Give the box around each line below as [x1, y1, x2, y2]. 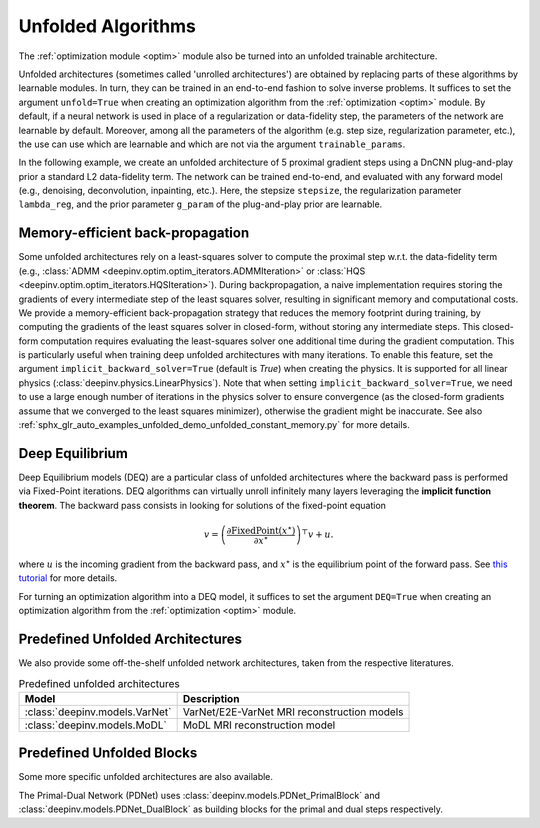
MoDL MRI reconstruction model [182, 718, 336, 732]
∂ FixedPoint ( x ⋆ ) [226, 523, 296, 536]
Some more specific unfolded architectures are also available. [18, 771, 274, 783]
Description [182, 691, 240, 705]
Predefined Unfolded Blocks [18, 745, 198, 762]
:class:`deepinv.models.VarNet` [24, 705, 172, 719]
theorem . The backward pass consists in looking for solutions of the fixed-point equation [18, 499, 387, 511]
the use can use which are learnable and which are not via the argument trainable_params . [18, 138, 406, 150]
